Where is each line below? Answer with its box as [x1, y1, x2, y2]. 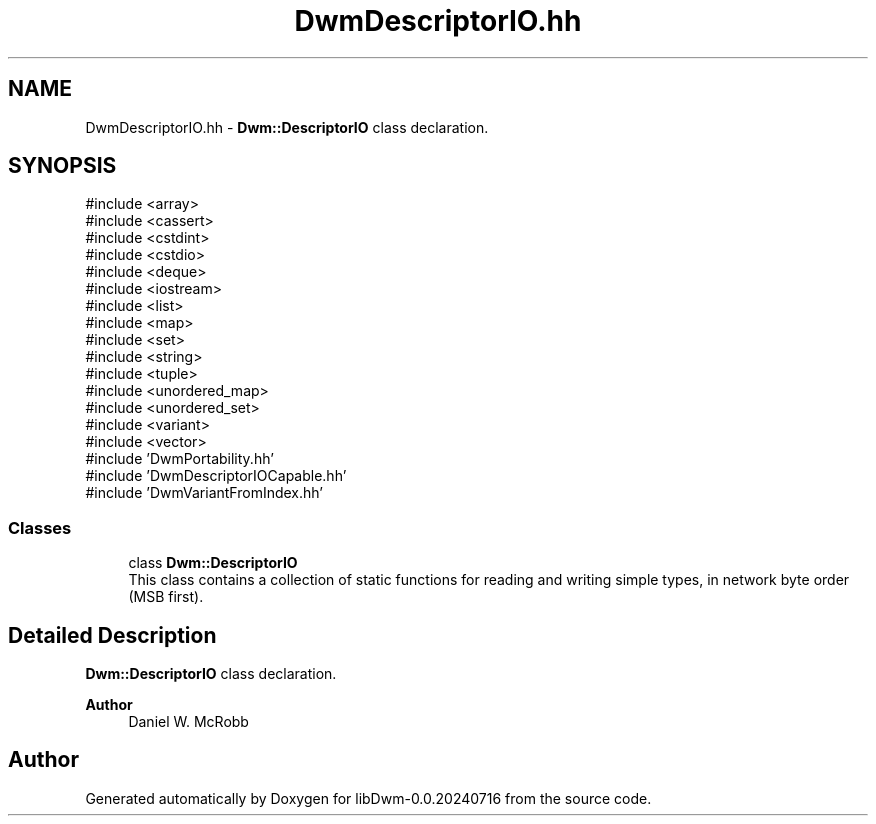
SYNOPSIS [8, 153, 117, 179]
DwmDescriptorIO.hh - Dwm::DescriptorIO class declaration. [85, 118, 489, 136]
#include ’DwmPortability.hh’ [85, 450, 274, 468]
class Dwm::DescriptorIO [128, 554, 298, 572]
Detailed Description [8, 622, 217, 648]
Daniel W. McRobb [128, 713, 249, 731]
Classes [8, 517, 72, 538]
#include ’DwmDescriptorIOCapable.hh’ [85, 467, 347, 485]
